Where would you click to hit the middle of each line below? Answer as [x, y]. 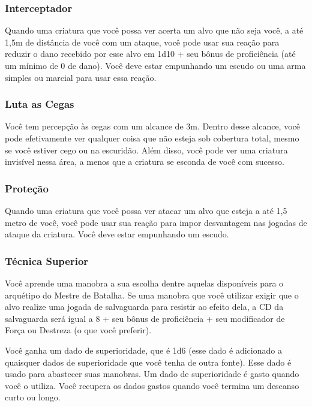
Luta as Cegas [40, 104]
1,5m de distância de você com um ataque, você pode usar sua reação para [142, 42]
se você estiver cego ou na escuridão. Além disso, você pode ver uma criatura [146, 150]
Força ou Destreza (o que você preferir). [78, 330]
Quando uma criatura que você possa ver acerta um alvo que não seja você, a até [154, 30]
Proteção [27, 188]
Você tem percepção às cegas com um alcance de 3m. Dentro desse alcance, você [152, 126]
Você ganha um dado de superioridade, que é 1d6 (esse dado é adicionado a [143, 350]
